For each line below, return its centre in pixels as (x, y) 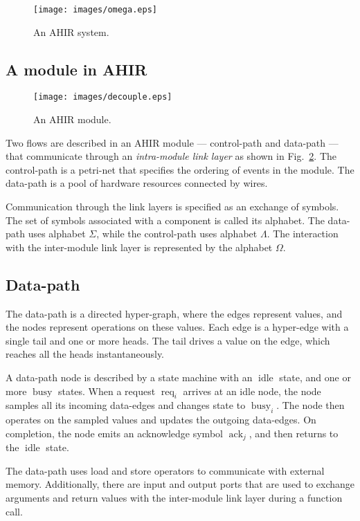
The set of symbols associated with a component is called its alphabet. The (165, 220)
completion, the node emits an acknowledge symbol (114, 433)
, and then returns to (294, 433)
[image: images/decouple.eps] (103, 97)
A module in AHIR (76, 69)
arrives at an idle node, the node (252, 391)
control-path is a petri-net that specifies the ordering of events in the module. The (180, 169)
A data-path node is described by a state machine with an (129, 377)
